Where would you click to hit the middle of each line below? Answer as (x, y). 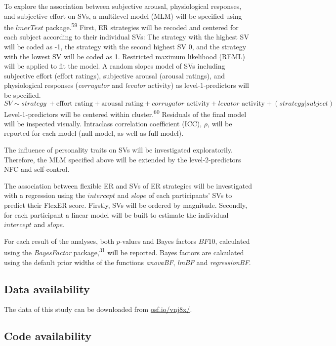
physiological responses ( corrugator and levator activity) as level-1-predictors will (126, 85)
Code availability (48, 336)
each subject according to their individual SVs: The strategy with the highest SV (126, 37)
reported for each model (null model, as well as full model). (94, 133)
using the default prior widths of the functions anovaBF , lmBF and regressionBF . (127, 262)
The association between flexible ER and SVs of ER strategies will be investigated (128, 185)
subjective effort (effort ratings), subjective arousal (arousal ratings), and (115, 75)
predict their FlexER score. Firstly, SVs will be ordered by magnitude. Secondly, (126, 205)
